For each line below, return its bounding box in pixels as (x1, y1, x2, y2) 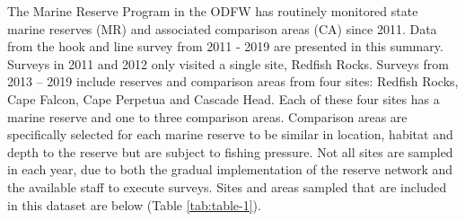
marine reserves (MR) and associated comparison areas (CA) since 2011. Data (7, 19, 437, 38)
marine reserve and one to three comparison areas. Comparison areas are (7, 107, 408, 126)
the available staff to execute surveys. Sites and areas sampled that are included (7, 177, 447, 196)
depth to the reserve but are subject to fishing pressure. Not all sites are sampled (7, 142, 453, 161)
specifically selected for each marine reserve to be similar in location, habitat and (7, 125, 453, 144)
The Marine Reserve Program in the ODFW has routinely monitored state (7, 2, 418, 20)
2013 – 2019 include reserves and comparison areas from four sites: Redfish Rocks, (7, 72, 459, 91)
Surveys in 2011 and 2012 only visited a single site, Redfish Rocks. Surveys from (7, 54, 449, 73)
